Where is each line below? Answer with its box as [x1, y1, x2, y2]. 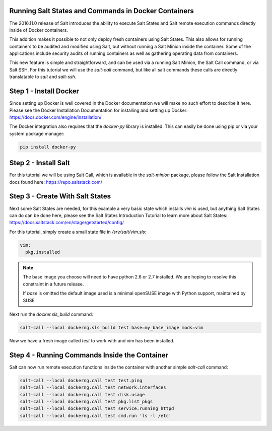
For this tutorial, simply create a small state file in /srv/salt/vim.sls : [9, 229, 147, 235]
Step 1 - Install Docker [9, 87, 80, 96]
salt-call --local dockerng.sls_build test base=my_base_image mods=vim [20, 325, 203, 330]
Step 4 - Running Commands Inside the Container [9, 350, 169, 360]
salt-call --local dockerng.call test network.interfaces [20, 385, 166, 390]
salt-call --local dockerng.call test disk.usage [20, 392, 145, 397]
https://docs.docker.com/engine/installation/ [9, 114, 102, 120]
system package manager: [9, 130, 65, 136]
